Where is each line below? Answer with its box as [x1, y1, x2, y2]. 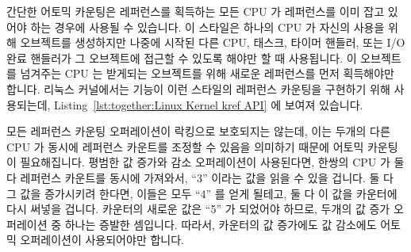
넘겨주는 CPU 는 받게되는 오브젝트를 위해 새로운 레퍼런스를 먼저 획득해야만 [20, 65, 394, 82]
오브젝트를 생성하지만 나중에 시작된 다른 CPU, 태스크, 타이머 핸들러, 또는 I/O [20, 34, 405, 51]
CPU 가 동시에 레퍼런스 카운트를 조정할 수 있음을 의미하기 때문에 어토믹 [6, 138, 364, 155]
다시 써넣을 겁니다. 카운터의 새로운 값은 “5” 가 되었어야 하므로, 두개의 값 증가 [6, 200, 390, 217]
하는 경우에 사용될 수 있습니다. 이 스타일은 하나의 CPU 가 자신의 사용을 [30, 18, 385, 35]
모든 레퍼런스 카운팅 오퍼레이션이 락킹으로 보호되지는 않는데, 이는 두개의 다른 [6, 123, 390, 139]
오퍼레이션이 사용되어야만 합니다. [20, 231, 184, 248]
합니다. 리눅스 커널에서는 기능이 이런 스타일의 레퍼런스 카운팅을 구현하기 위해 [6, 80, 390, 97]
